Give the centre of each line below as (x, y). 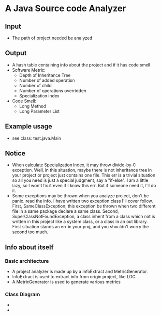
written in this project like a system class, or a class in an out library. (80, 221)
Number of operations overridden (53, 91)
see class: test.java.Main (37, 138)
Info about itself (29, 247)
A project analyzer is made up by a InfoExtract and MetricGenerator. (80, 271)
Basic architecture (27, 261)
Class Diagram (22, 295)
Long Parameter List (39, 111)
